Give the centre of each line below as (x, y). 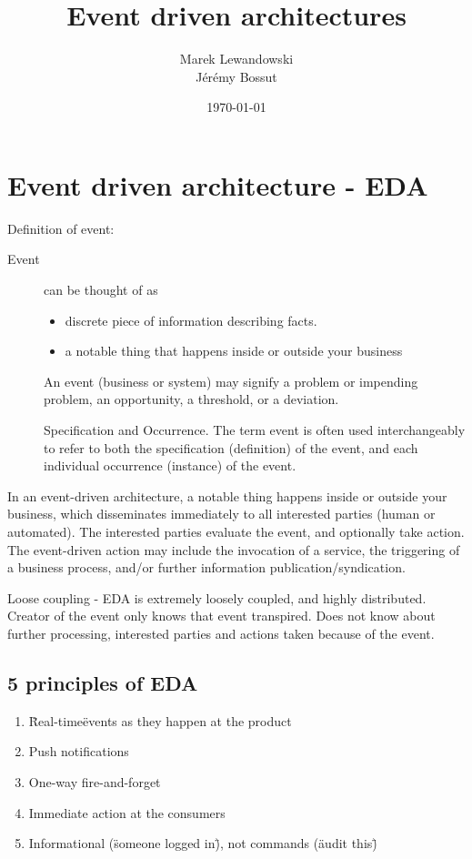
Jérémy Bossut (236, 76)
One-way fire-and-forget (95, 781)
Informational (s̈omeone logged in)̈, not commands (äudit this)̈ (203, 843)
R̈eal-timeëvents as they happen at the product (160, 720)
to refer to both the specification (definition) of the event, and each (231, 447)
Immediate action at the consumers (127, 812)
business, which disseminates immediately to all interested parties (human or (221, 514)
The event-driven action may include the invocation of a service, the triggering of (234, 549)
